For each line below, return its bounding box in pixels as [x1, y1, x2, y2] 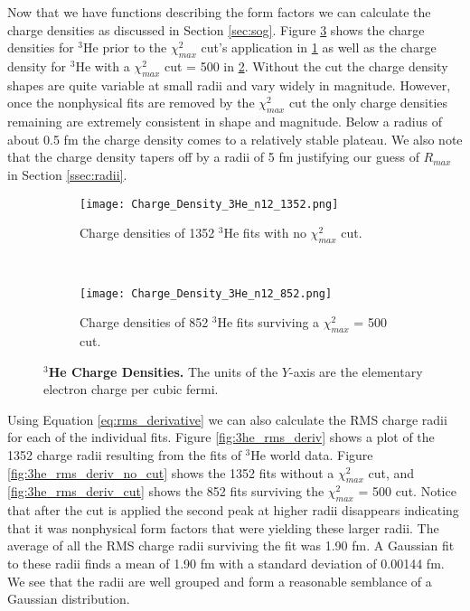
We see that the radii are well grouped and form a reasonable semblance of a [7, 571, 432, 590]
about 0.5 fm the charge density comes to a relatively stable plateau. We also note [7, 129, 463, 148]
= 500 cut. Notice [358, 482, 456, 501]
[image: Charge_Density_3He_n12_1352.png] [80, 197, 339, 211]
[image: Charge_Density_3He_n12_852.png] [80, 287, 333, 300]
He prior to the [83, 38, 167, 57]
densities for [7, 38, 74, 57]
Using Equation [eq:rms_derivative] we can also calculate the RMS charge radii [7, 409, 447, 428]
